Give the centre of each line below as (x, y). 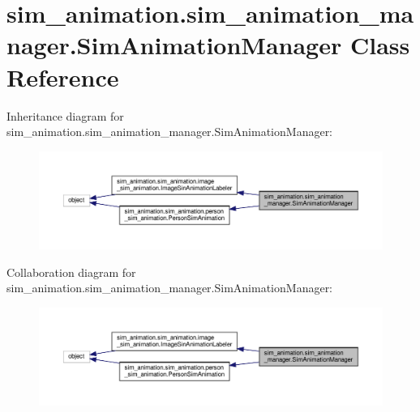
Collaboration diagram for (71, 272)
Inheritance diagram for (65, 115)
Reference (63, 76)
